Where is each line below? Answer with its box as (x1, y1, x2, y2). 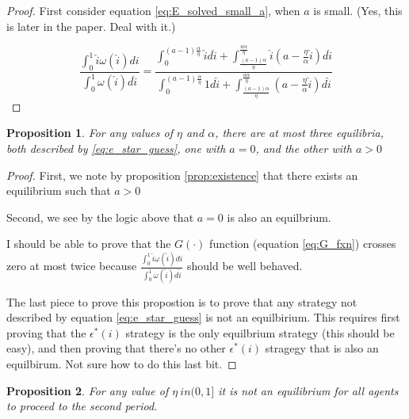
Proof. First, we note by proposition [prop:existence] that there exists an (6, 166, 358, 183)
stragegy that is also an (265, 340, 379, 356)
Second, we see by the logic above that (6, 208, 194, 225)
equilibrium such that (6, 182, 111, 199)
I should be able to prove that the (6, 235, 171, 252)
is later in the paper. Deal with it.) (6, 17, 176, 34)
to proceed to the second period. (6, 398, 158, 414)
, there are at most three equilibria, (215, 124, 384, 141)
